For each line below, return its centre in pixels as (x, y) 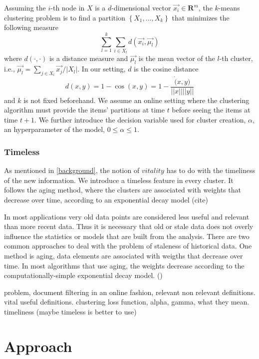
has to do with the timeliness (211, 170)
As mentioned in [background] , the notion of (72, 170)
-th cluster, (236, 58)
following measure (31, 27)
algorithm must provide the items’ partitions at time (84, 110)
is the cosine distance (166, 69)
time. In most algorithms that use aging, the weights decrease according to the (124, 265)
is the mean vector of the (177, 58)
